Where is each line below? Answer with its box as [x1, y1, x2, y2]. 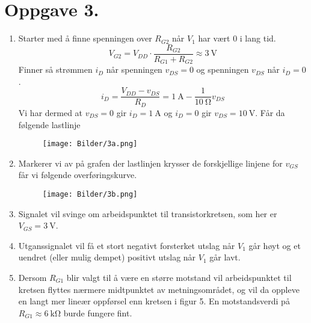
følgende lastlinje [18, 118, 81, 131]
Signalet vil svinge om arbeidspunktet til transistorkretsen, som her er [18, 207, 277, 220]
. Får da [255, 106, 285, 118]
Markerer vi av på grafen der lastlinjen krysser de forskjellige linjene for [18, 156, 283, 169]
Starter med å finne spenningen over [18, 32, 152, 45]
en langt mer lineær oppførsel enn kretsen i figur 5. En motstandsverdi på [18, 295, 290, 307]
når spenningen [106, 63, 162, 76]
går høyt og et [248, 239, 301, 251]
